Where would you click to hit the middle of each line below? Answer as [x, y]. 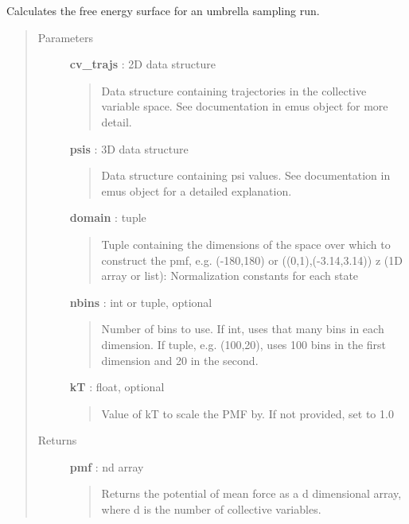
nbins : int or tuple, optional [141, 302]
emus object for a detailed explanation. [197, 190]
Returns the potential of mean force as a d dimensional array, [251, 493]
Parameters [65, 37]
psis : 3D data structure [129, 148]
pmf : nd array [107, 466]
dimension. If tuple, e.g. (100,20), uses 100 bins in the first [244, 344]
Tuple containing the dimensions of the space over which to [246, 244]
